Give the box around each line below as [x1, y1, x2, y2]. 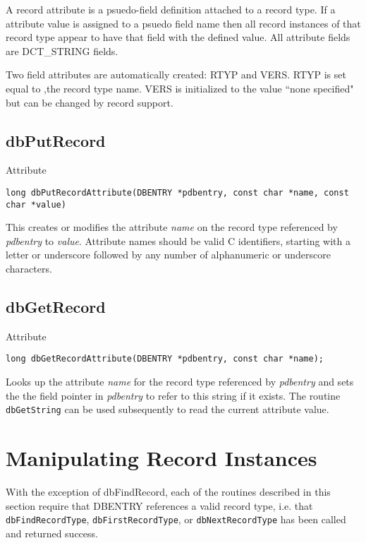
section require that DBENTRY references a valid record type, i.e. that [6, 498, 313, 513]
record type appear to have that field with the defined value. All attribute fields [6, 30, 350, 44]
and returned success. [6, 525, 98, 540]
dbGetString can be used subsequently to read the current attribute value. [6, 402, 329, 417]
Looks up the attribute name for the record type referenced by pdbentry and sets [6, 374, 354, 389]
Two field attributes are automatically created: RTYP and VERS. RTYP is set [6, 67, 346, 82]
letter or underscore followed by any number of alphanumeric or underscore [6, 247, 331, 262]
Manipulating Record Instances [6, 443, 317, 472]
